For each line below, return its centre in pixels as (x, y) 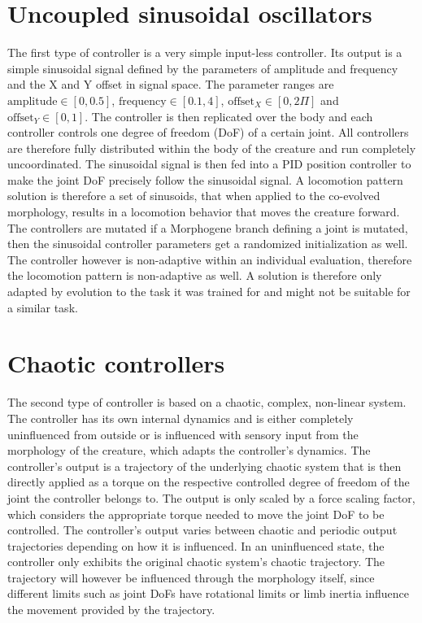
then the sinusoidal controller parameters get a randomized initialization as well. (208, 244)
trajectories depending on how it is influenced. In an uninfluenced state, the (196, 545)
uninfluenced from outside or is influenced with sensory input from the (183, 434)
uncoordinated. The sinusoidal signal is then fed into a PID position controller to (209, 164)
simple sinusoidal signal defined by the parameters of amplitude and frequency (203, 68)
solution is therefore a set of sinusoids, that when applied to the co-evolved (194, 196)
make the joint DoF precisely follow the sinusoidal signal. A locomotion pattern (205, 179)
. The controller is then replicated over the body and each (229, 116)
